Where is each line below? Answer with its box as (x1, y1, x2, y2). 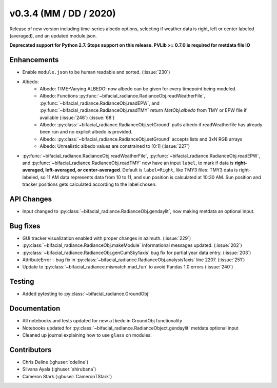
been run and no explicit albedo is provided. (39, 129, 133, 135)
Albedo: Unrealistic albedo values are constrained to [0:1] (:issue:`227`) (39, 143, 190, 149)
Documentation (9, 304, 61, 313)
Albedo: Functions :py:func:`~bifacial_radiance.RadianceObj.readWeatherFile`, (39, 93, 205, 99)
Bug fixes (9, 221, 41, 230)
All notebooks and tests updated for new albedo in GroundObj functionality (22, 318, 183, 324)
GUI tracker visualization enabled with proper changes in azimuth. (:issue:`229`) (22, 235, 191, 241)
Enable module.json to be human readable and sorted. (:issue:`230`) (22, 69, 170, 75)
